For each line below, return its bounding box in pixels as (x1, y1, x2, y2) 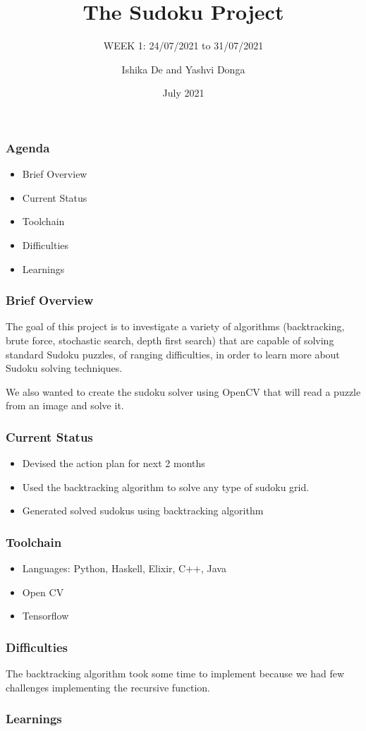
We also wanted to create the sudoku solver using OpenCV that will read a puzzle (6, 384, 361, 399)
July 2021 (162, 85, 205, 100)
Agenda (6, 138, 50, 156)
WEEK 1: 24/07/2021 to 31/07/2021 (103, 38, 264, 53)
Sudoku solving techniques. (6, 361, 123, 375)
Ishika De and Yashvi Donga (121, 61, 245, 76)
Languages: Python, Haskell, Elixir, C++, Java (22, 561, 226, 576)
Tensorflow (22, 608, 69, 623)
